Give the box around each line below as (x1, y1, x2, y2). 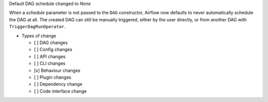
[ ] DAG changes (34, 40, 68, 46)
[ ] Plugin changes (34, 74, 71, 80)
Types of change (21, 33, 57, 39)
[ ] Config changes (34, 47, 72, 52)
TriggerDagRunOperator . (9, 24, 66, 30)
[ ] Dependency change (34, 81, 83, 87)
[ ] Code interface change (34, 88, 87, 94)
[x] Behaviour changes (34, 67, 80, 73)
